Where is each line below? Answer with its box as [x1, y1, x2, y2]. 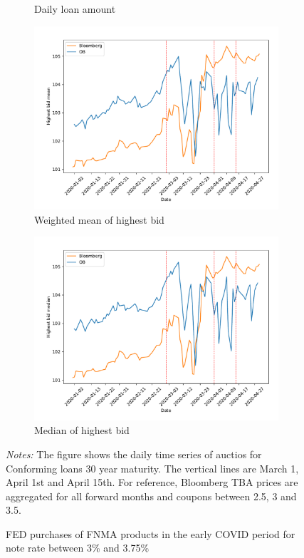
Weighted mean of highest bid [34, 212, 164, 227]
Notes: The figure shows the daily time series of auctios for [6, 446, 262, 461]
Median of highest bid [34, 423, 130, 438]
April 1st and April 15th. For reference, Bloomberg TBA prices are [6, 475, 298, 490]
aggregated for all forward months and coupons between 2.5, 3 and [6, 488, 297, 503]
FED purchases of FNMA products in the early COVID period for [6, 526, 295, 541]
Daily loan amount [34, 1, 116, 16]
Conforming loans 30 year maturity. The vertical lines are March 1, [6, 460, 299, 475]
